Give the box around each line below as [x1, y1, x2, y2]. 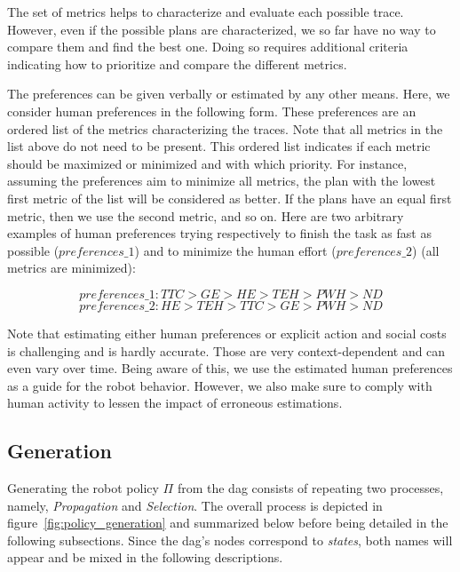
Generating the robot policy [7, 479, 159, 497]
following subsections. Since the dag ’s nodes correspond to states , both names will [7, 530, 453, 549]
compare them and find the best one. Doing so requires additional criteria [7, 37, 408, 56]
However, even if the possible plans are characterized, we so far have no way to [7, 20, 436, 38]
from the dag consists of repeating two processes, [177, 479, 444, 497]
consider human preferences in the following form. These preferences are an [7, 101, 416, 120]
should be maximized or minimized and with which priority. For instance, [7, 154, 408, 172]
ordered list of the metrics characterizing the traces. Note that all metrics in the [7, 119, 443, 138]
